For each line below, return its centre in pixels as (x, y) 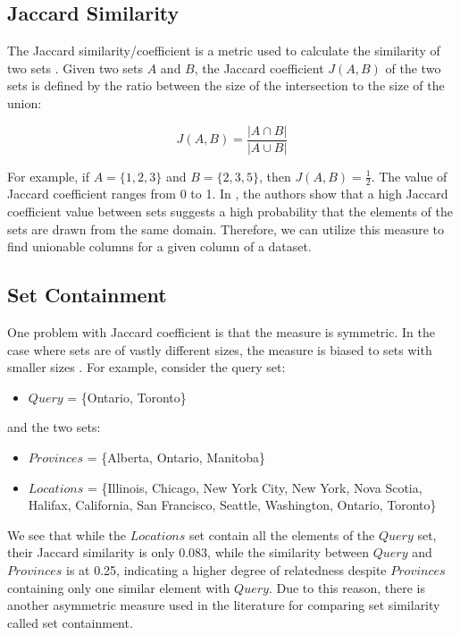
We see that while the (67, 534)
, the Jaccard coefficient (259, 68)
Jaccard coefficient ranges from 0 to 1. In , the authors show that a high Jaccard (228, 194)
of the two (413, 68)
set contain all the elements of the (282, 534)
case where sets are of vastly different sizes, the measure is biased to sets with (220, 349)
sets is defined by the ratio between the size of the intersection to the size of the (226, 85)
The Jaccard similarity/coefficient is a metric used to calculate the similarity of (224, 51)
